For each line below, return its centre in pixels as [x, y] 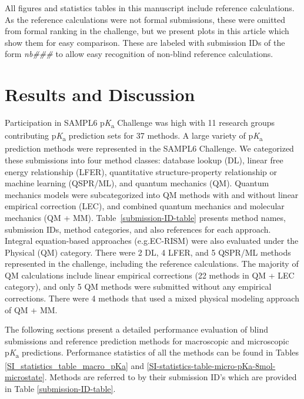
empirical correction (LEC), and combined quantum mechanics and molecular [145, 206]
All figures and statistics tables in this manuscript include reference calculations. [150, 8]
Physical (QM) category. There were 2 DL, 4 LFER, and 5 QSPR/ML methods [148, 252]
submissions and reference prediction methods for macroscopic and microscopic [147, 341]
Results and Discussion [100, 94]
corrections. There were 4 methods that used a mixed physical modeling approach [152, 298]
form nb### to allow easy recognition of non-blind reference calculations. [139, 54]
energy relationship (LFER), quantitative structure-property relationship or [141, 171]
